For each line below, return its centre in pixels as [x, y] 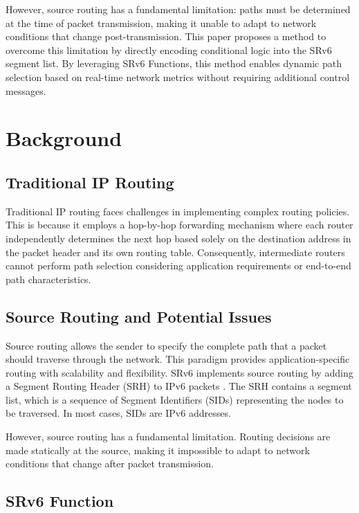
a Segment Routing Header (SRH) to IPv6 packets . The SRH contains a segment [179, 386]
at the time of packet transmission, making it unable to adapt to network [161, 22]
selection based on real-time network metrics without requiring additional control [178, 76]
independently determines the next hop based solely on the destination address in [178, 238]
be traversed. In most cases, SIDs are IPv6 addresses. [118, 413]
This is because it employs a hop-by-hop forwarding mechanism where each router [179, 225]
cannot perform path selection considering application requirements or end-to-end [178, 265]
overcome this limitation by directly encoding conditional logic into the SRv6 [169, 49]
